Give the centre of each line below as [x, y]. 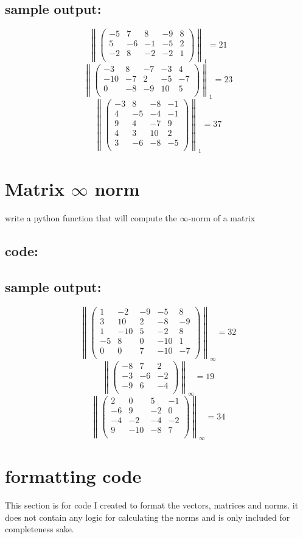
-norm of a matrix [222, 217]
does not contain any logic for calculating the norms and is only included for [148, 517]
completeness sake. [40, 529]
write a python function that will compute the [91, 217]
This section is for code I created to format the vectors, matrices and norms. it [152, 505]
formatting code [73, 476]
